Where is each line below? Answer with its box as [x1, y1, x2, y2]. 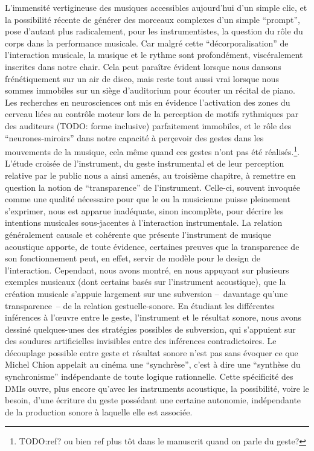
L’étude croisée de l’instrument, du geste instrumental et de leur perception [5, 157, 284, 170]
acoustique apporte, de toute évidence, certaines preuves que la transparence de [5, 240, 300, 252]
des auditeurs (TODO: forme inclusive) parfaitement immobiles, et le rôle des [5, 119, 292, 132]
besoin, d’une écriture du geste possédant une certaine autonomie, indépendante [5, 394, 301, 406]
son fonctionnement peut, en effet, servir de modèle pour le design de [5, 252, 261, 264]
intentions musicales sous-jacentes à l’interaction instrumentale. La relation [5, 216, 283, 229]
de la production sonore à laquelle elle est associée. [5, 405, 193, 418]
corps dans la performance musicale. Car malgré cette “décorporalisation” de [5, 36, 289, 49]
